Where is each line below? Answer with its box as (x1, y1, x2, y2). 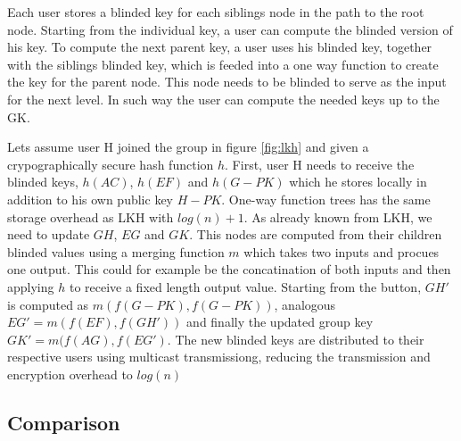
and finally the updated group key (186, 312, 374, 331)
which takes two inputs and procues (243, 242, 440, 261)
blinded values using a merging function (7, 242, 225, 261)
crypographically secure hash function (7, 154, 214, 173)
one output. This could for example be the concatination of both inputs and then (7, 260, 451, 279)
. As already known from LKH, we (243, 207, 432, 226)
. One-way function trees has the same (221, 189, 431, 208)
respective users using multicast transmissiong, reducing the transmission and (7, 347, 431, 366)
